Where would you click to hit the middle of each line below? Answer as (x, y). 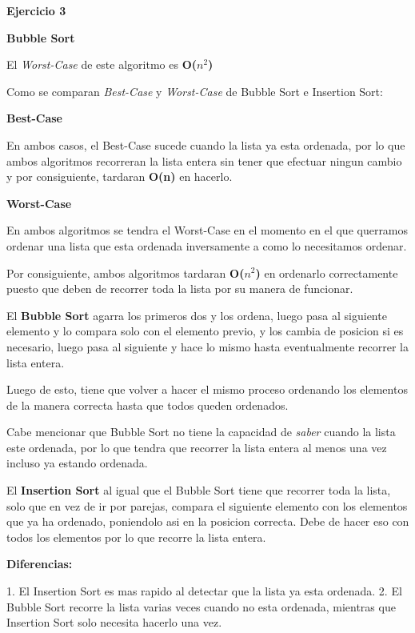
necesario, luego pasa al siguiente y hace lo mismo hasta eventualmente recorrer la (207, 346)
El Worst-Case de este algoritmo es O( (102, 64)
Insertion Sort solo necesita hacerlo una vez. (114, 622)
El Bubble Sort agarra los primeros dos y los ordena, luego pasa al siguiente (197, 315)
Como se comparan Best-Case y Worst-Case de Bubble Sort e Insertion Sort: (195, 91)
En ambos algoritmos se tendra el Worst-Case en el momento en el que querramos (207, 230)
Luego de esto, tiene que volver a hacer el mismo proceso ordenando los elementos (207, 389)
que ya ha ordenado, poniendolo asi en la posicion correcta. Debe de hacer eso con (208, 521)
